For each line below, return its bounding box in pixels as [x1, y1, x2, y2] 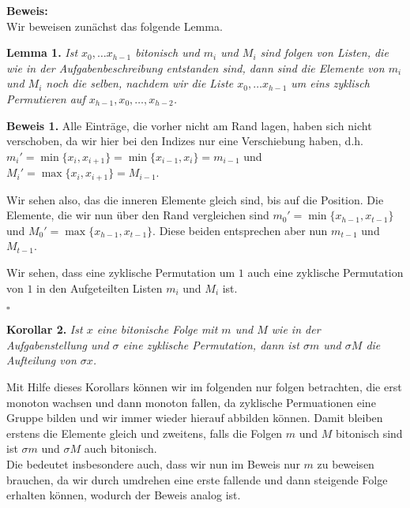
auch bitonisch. [84, 440, 157, 457]
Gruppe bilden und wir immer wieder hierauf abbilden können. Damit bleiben [6, 409, 383, 426]
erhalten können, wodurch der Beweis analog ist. [6, 487, 241, 503]
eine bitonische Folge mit [96, 321, 218, 338]
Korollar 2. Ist [6, 321, 83, 338]
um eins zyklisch [291, 75, 370, 92]
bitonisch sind [336, 424, 403, 441]
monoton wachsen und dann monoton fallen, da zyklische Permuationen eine [6, 394, 376, 410]
